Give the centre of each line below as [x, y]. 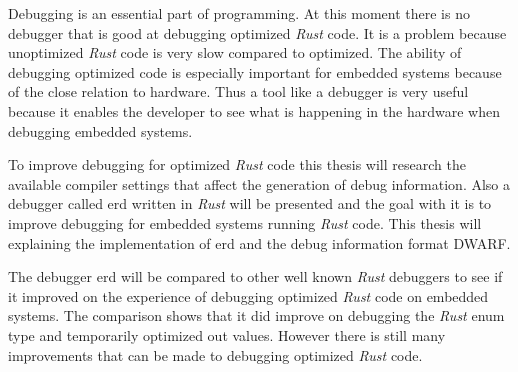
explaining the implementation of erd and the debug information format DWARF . [259, 242]
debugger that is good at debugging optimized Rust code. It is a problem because [257, 32]
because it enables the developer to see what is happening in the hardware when [254, 110]
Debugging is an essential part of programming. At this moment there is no [239, 13]
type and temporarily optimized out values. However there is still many [227, 334]
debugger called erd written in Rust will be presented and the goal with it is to [250, 203]
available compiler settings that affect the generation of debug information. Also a [259, 183]
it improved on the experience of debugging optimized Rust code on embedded [248, 295]
